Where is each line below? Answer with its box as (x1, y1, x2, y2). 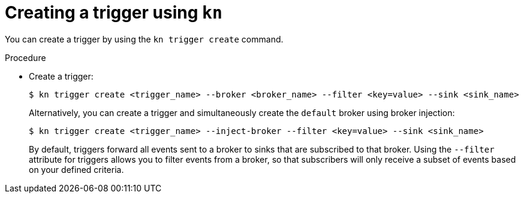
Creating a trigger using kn (5, 2, 222, 23)
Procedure (5, 52, 46, 63)
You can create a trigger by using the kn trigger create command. (5, 33, 284, 44)
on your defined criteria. (29, 164, 124, 175)
